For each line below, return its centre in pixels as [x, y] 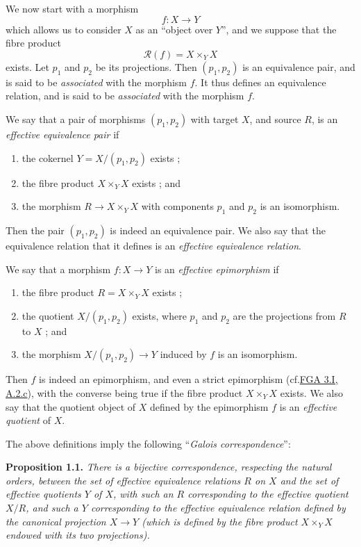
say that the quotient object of [71, 406]
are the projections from [284, 315]
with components [177, 206]
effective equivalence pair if [62, 134]
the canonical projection [56, 521]
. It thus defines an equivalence [260, 82]
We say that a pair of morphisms [76, 119]
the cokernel [48, 157]
